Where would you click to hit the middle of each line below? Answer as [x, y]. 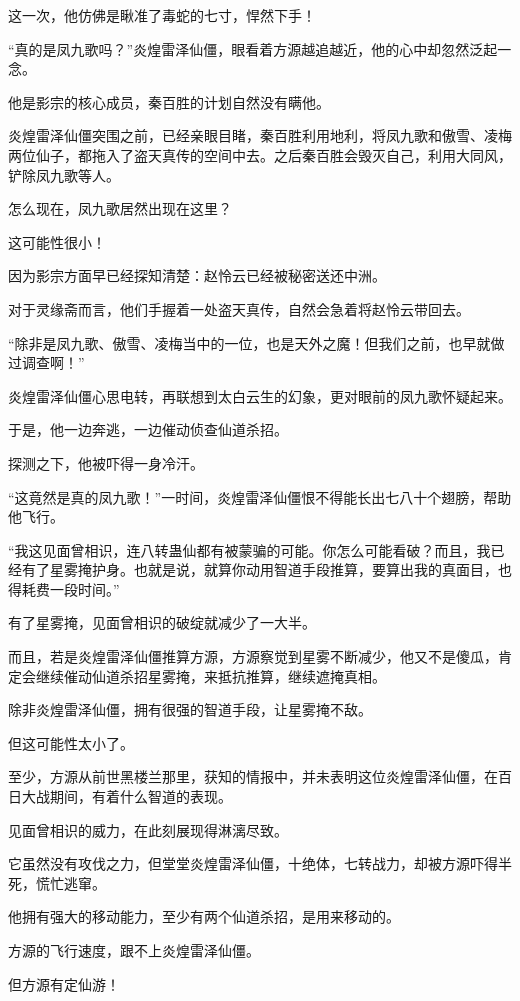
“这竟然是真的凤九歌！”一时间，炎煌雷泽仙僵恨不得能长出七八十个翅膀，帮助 [260, 496]
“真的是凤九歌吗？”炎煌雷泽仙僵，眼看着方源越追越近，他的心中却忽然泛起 [253, 48]
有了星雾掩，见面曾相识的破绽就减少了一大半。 [162, 622]
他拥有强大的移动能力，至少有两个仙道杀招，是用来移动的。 [204, 916]
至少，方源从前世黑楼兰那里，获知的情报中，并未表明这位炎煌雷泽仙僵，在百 [260, 776]
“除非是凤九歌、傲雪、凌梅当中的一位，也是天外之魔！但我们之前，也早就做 [256, 342]
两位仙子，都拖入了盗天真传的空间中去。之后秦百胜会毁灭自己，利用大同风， [260, 154]
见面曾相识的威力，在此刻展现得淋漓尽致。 [148, 829]
